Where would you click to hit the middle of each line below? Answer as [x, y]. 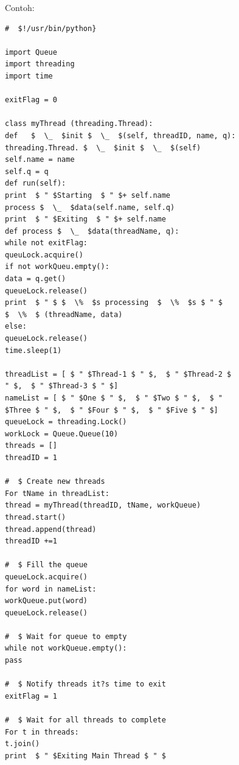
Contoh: [20, 7]
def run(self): [36, 183]
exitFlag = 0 [31, 100]
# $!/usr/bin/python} [51, 28]
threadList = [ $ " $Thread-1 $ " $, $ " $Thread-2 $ [118, 374]
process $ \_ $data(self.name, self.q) [90, 207]
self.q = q [27, 171]
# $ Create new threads [55, 482]
